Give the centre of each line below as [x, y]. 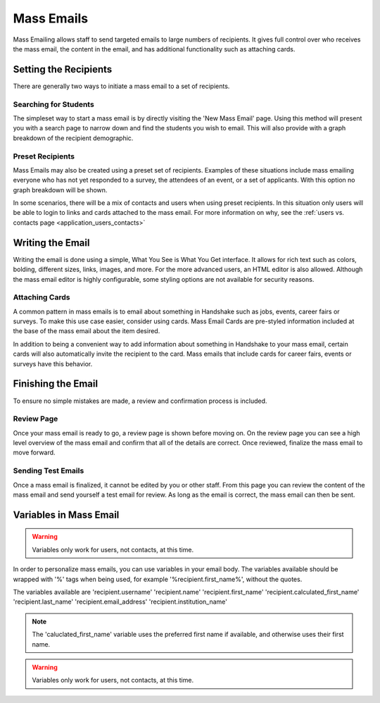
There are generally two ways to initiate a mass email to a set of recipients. [121, 86]
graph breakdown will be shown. [60, 189]
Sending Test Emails [49, 471]
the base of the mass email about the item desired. [87, 331]
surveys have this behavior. [53, 363]
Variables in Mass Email [66, 515]
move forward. [34, 453]
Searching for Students [53, 104]
